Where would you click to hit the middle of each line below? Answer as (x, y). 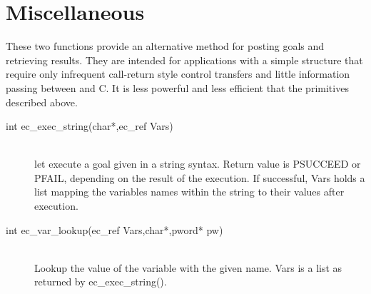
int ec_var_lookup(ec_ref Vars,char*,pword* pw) (115, 229)
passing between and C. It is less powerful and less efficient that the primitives (177, 87)
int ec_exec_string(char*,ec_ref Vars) (90, 126)
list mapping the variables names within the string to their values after (189, 192)
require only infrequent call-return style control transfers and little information (178, 74)
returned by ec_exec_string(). (101, 282)
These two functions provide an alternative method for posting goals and (165, 46)
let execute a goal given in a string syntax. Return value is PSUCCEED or (198, 164)
